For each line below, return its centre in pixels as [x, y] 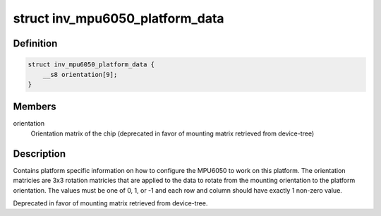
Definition [35, 43]
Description [40, 154]
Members [35, 107]
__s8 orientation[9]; [80, 74]
